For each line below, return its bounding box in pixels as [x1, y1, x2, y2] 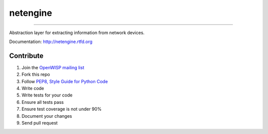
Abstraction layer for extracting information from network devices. [9, 30, 145, 36]
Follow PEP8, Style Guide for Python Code [21, 78, 108, 84]
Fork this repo [21, 72, 50, 78]
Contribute [9, 51, 44, 60]
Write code [21, 86, 44, 91]
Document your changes [21, 113, 72, 119]
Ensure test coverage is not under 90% [21, 106, 102, 112]
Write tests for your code [21, 92, 73, 98]
